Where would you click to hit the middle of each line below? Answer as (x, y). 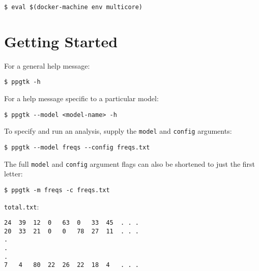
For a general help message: (47, 65)
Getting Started (61, 41)
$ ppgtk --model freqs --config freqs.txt (77, 147)
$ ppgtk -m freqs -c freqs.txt (57, 190)
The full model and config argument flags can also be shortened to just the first (130, 163)
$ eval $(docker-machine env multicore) (74, 7)
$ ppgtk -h (22, 82)
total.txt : (22, 206)
